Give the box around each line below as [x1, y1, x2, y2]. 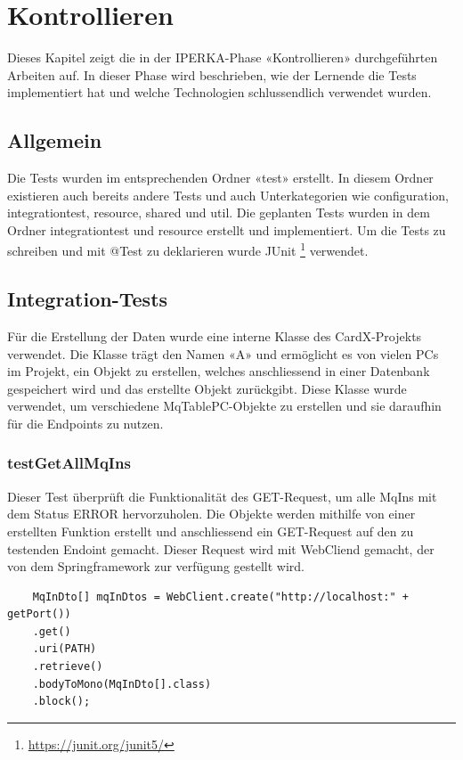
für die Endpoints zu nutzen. [7, 413, 164, 432]
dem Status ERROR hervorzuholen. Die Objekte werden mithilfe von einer [7, 504, 416, 523]
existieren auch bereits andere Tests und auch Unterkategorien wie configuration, [7, 185, 449, 204]
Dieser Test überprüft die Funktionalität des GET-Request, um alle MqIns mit [7, 486, 437, 505]
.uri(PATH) [32, 642, 97, 656]
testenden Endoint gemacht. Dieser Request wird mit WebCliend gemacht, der [7, 539, 435, 558]
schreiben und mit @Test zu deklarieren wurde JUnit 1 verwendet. [7, 239, 369, 260]
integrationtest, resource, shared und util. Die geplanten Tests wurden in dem [7, 203, 430, 222]
